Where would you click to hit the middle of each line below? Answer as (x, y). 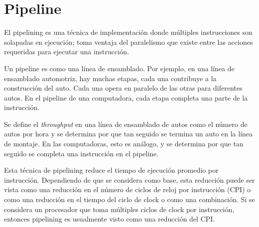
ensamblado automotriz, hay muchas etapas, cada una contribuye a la (110, 78)
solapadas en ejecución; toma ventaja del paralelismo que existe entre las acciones (129, 42)
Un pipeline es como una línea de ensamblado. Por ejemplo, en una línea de (119, 68)
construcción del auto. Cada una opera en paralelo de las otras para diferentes (123, 88)
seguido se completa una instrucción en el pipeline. (81, 153)
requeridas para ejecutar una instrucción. (66, 52)
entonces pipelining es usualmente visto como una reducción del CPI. (110, 219)
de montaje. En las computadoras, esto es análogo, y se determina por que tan (124, 144)
